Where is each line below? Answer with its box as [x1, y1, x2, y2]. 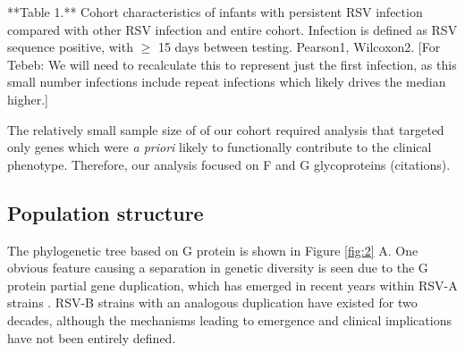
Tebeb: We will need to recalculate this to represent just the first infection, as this [7, 55, 457, 73]
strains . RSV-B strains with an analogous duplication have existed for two [7, 293, 418, 312]
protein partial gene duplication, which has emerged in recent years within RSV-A [7, 275, 458, 294]
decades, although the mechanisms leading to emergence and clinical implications [7, 310, 452, 329]
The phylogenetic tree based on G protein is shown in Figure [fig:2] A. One [7, 240, 418, 259]
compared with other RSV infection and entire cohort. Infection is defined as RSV [7, 20, 458, 38]
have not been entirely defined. [7, 328, 176, 347]
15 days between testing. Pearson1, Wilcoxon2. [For [157, 38, 441, 56]
